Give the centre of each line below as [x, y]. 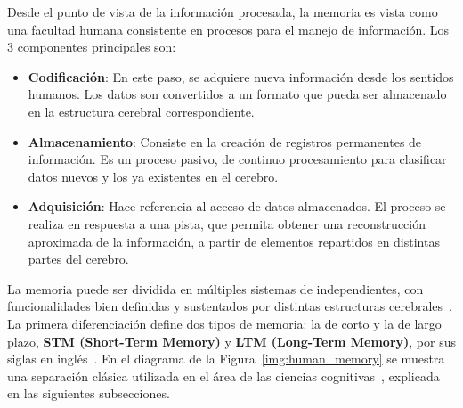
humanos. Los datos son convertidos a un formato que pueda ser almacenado [237, 94]
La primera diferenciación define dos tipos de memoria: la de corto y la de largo [224, 323]
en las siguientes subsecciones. [89, 393]
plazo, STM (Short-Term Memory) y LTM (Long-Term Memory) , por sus [232, 341]
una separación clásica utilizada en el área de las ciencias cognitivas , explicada [223, 375]
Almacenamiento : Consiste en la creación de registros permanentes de [225, 141]
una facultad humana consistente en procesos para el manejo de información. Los [228, 29]
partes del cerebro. [78, 259]
